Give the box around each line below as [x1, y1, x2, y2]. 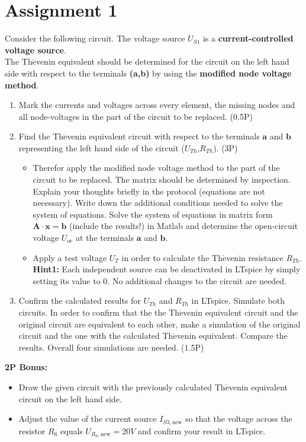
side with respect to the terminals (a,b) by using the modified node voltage [5, 66, 292, 79]
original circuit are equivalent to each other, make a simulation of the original [18, 317, 301, 330]
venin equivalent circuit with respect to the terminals [67, 130, 260, 142]
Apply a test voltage [33, 251, 107, 263]
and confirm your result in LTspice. [138, 424, 266, 437]
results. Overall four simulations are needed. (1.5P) [18, 341, 204, 353]
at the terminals [76, 231, 134, 244]
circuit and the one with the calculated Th [18, 329, 173, 342]
